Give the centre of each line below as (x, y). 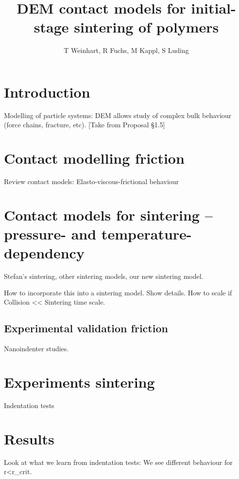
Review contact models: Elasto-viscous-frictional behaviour (92, 181)
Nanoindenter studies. (36, 349)
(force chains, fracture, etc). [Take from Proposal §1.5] (85, 125)
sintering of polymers (146, 27)
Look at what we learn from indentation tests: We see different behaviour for (118, 462)
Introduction (47, 92)
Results (29, 438)
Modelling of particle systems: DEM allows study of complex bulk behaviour (118, 115)
